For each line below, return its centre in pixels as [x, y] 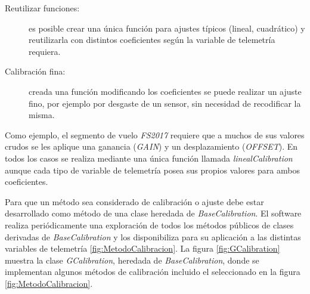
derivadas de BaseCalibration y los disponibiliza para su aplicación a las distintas [153, 236]
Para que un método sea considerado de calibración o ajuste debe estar [134, 201]
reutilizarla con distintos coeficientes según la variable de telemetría [152, 40]
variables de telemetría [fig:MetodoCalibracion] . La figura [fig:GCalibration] [142, 248]
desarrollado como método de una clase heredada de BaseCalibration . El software [153, 213]
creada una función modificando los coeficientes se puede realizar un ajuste [165, 91]
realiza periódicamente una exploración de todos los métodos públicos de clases [149, 225]
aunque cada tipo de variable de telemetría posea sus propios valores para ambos [152, 170]
